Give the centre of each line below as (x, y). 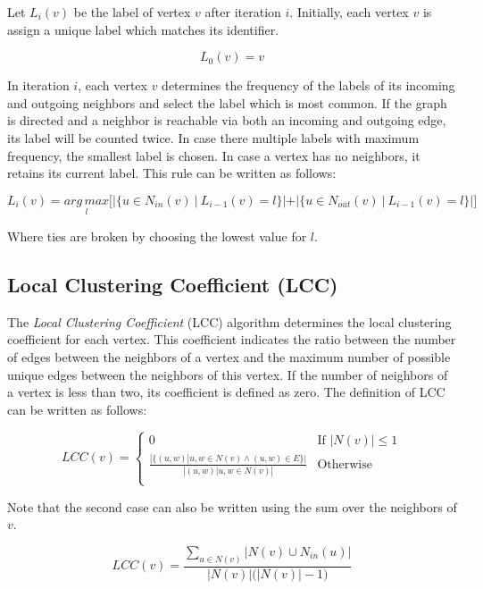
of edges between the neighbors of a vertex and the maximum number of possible (229, 356)
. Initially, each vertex (349, 12)
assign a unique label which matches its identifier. (143, 29)
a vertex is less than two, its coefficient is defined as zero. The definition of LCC (226, 392)
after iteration (243, 12)
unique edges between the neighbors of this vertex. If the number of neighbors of (228, 374)
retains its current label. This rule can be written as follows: (172, 173)
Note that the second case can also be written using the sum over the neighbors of (232, 506)
